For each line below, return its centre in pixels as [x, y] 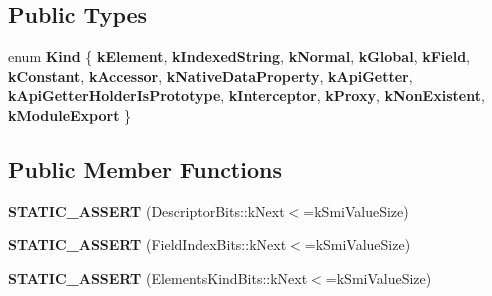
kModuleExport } [70, 114]
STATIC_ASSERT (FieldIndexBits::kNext [147, 244]
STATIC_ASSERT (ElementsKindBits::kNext [158, 277]
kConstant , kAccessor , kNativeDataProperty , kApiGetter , [210, 75]
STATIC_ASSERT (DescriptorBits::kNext [146, 210]
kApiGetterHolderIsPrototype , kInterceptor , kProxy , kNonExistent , [246, 95]
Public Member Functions [145, 168]
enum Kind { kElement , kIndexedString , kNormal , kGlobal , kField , [239, 56]
